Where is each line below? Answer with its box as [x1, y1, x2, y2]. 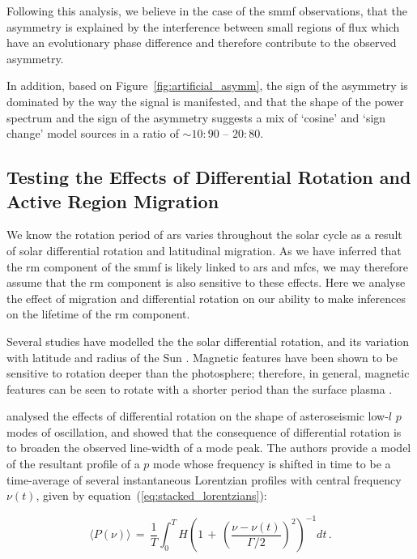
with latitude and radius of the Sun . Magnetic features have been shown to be [6, 348, 398, 365]
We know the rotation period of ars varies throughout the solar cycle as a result [6, 226, 402, 243]
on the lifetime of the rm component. [6, 305, 190, 322]
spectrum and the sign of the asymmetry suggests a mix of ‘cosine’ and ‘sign [6, 109, 386, 126]
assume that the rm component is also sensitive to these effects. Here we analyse [6, 274, 406, 291]
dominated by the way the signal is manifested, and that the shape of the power [6, 92, 404, 109]
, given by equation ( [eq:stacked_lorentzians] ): [36, 487, 267, 504]
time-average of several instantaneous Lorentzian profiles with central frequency [6, 471, 402, 488]
